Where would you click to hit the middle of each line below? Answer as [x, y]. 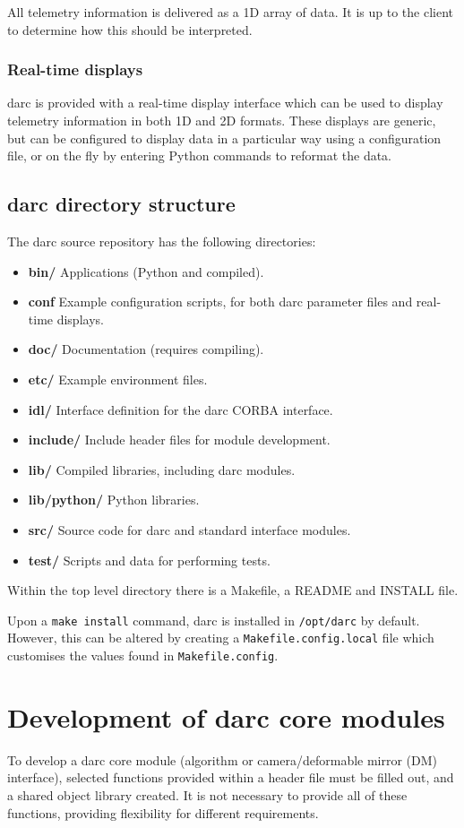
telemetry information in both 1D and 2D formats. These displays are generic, [222, 120]
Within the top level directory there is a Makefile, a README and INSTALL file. [233, 590]
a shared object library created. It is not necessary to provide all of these [207, 794]
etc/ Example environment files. [118, 379]
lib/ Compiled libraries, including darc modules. [162, 469]
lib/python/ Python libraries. [114, 500]
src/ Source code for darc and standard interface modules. [189, 529]
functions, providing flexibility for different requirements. [163, 812]
